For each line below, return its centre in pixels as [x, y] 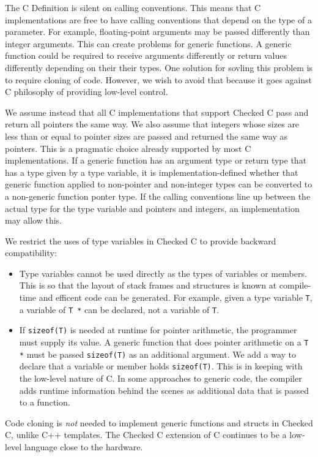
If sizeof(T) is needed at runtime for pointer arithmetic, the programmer [158, 330]
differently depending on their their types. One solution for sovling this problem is [159, 67]
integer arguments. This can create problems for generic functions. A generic [148, 43]
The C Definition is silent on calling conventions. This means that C [133, 7]
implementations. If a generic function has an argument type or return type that [156, 160]
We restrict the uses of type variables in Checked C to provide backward [141, 240]
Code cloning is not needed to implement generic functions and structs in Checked [159, 422]
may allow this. [34, 220]
